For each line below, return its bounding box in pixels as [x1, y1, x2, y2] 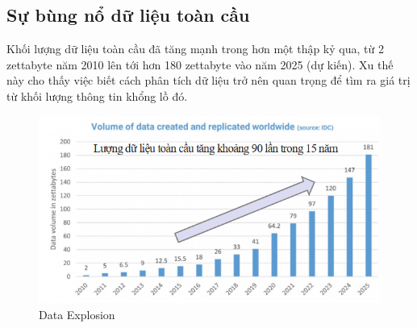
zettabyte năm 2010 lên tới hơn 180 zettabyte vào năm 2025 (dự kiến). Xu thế [6, 56, 394, 73]
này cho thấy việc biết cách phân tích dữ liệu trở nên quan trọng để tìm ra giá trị [6, 72, 411, 89]
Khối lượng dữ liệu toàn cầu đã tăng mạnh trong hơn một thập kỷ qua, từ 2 [6, 40, 384, 57]
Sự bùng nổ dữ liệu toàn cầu [6, 2, 250, 27]
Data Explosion [39, 306, 115, 323]
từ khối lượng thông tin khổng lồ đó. [6, 87, 188, 104]
